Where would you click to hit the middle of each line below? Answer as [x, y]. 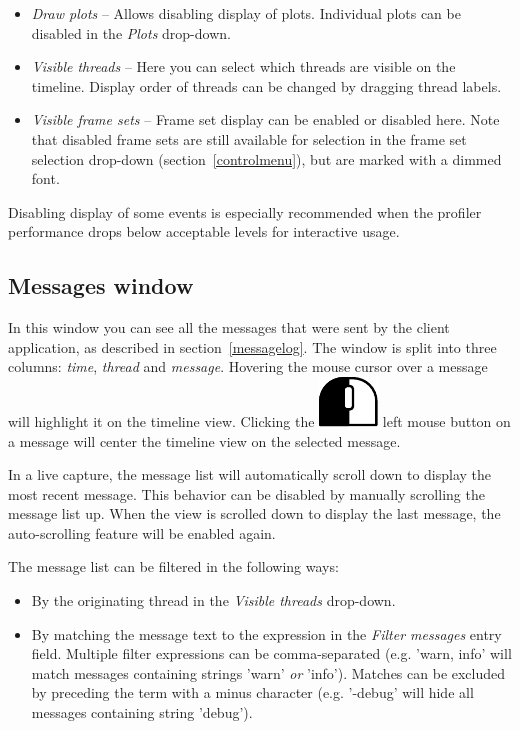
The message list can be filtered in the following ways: [173, 566]
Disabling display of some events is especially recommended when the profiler [245, 211]
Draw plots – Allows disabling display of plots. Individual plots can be [246, 13]
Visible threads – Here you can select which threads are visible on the [243, 66]
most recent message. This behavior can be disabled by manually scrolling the [246, 493]
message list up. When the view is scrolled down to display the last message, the [254, 513]
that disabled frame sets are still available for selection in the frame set [249, 138]
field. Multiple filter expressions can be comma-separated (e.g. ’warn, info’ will [271, 653]
